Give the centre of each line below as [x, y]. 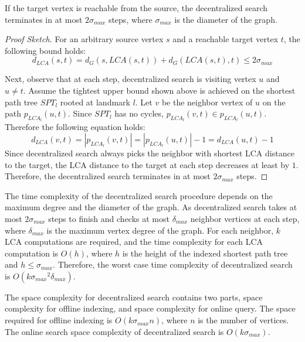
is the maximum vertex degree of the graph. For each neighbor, [160, 230]
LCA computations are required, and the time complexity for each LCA [134, 242]
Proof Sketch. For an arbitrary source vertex [84, 39]
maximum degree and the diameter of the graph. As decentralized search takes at [151, 207]
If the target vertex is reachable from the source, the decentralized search [136, 8]
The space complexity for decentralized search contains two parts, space [134, 297]
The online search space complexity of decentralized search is [114, 331]
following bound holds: [45, 50]
